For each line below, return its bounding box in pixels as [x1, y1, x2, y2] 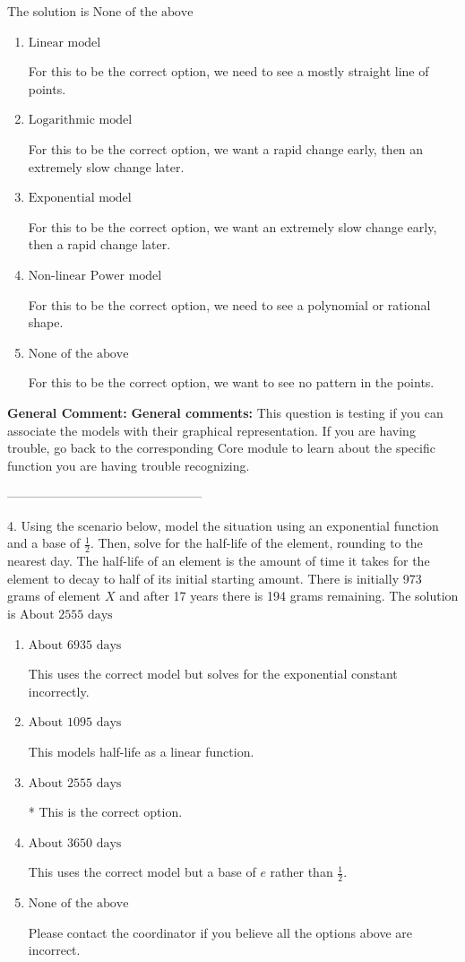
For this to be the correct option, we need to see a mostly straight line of [28, 62, 429, 81]
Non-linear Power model [28, 269, 162, 282]
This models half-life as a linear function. [28, 742, 254, 761]
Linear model [28, 36, 101, 49]
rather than [270, 862, 333, 881]
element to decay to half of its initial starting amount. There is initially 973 [7, 568, 422, 587]
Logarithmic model [28, 114, 133, 127]
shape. [28, 313, 64, 332]
